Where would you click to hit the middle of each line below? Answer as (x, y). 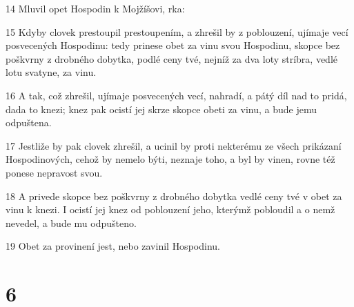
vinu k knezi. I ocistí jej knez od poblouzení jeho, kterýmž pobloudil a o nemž (170, 209)
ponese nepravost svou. (54, 172)
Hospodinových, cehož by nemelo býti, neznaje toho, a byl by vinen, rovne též (170, 159)
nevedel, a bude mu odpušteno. (71, 222)
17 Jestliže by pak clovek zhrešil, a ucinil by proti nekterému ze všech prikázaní (174, 145)
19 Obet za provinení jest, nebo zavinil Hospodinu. (113, 246)
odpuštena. (29, 122)
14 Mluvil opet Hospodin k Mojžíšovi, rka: (95, 8)
